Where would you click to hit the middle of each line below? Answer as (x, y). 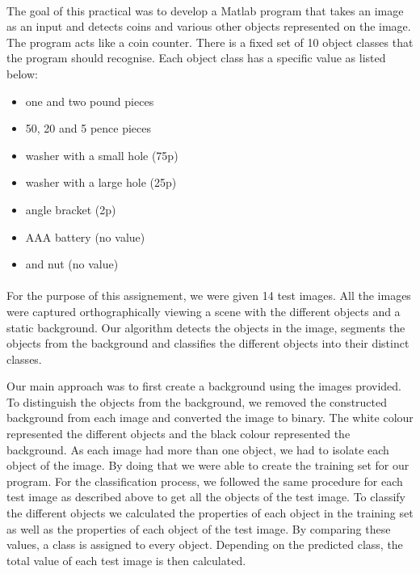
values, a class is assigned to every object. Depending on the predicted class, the (205, 544)
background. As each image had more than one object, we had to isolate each (198, 449)
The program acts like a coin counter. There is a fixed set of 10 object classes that (210, 42)
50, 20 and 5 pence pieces (88, 128)
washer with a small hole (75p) (102, 155)
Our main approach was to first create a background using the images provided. (204, 386)
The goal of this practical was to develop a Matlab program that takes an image (205, 10)
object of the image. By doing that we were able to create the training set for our (208, 465)
